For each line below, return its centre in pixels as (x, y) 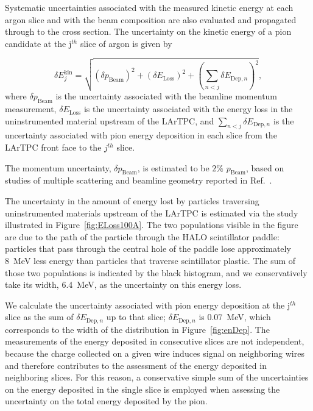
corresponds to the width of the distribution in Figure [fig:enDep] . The (137, 329)
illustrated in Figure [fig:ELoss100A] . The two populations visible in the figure (152, 225)
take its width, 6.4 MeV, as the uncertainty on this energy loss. (123, 284)
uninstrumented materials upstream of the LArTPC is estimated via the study (152, 213)
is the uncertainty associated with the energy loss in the (188, 109)
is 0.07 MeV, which (235, 317)
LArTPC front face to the (53, 147)
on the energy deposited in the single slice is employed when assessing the (142, 389)
